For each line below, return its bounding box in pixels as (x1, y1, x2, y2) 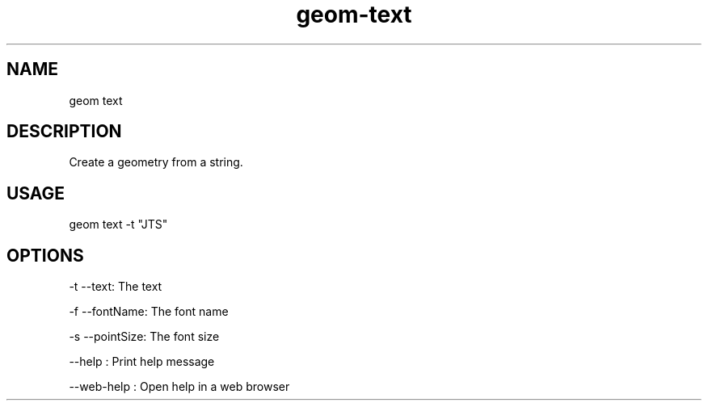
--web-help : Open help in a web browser (69, 380, 290, 394)
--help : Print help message (69, 355, 215, 369)
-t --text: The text (69, 279, 162, 294)
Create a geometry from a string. (69, 155, 243, 170)
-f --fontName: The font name (69, 304, 229, 319)
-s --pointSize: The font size (69, 329, 220, 344)
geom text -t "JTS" (69, 217, 168, 232)
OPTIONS (6, 245, 84, 266)
